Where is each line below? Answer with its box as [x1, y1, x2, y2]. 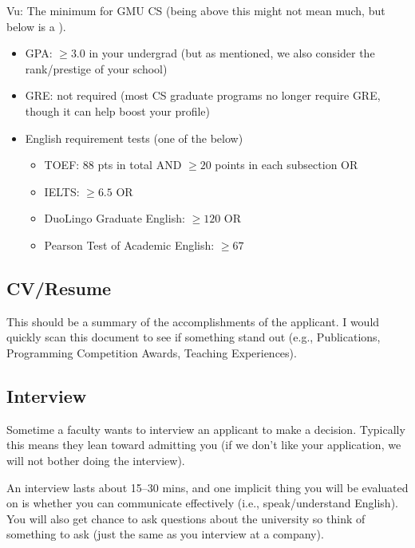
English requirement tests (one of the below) [25, 129, 243, 146]
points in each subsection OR [215, 156, 358, 173]
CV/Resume [6, 275, 112, 300]
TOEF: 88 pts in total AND [44, 156, 182, 173]
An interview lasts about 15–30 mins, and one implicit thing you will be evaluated [6, 479, 409, 495]
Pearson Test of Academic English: [44, 236, 215, 253]
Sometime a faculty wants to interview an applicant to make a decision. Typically [6, 420, 405, 437]
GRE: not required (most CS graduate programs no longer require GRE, [25, 87, 381, 104]
